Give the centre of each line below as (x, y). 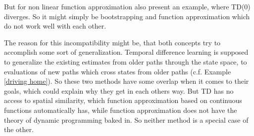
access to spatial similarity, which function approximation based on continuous (123, 100)
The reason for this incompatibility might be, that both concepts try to (112, 42)
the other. (19, 129)
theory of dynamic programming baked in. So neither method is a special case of (126, 119)
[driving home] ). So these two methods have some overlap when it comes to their (127, 81)
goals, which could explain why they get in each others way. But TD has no (119, 90)
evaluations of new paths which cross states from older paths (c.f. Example (118, 71)
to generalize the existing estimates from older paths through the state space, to (126, 61)
